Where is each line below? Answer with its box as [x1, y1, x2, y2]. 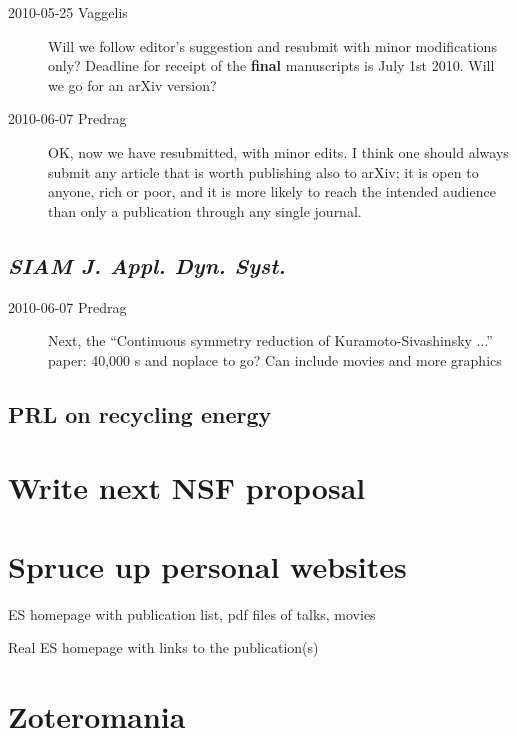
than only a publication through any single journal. [48, 200, 362, 221]
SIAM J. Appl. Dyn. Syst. [8, 249, 286, 280]
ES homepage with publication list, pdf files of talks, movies [8, 603, 376, 624]
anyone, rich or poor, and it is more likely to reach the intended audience [48, 181, 496, 202]
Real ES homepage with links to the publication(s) [8, 637, 319, 658]
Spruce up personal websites [8, 545, 407, 586]
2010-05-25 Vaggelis [8, 2, 128, 22]
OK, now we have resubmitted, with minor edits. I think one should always [48, 141, 509, 162]
